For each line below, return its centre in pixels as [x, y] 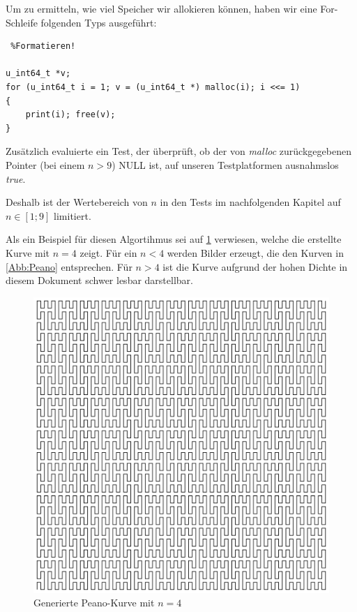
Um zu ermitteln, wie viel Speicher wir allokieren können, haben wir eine [161, 8]
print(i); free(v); [70, 115]
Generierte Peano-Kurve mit [94, 603]
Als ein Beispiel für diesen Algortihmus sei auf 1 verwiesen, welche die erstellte [174, 239]
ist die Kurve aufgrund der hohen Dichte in [255, 266]
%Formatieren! [43, 46]
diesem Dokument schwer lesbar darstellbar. [99, 280]
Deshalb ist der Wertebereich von [77, 202]
